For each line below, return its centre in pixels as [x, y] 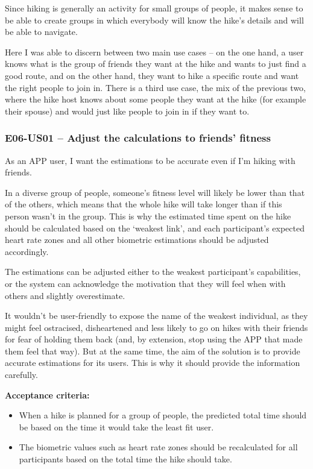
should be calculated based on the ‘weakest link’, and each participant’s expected [155, 228]
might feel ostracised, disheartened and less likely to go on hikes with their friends [156, 327]
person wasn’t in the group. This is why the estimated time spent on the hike [148, 216]
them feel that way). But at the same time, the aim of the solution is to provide [153, 351]
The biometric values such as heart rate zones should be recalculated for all [158, 447]
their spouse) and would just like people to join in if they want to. [127, 111]
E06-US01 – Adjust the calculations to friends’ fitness [138, 138]
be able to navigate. [41, 32]
